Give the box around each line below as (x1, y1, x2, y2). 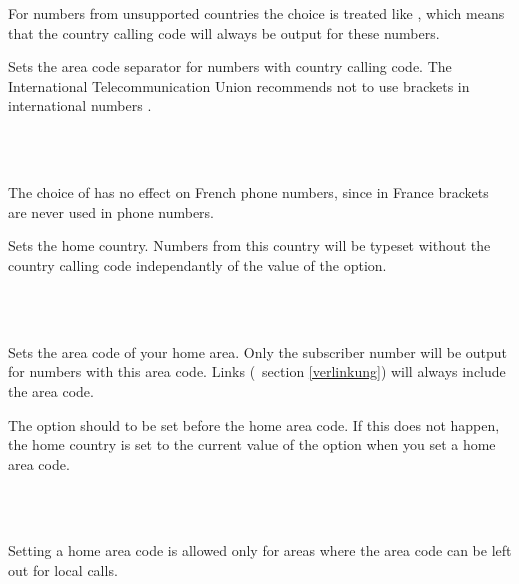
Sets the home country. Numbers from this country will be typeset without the (8, 235, 491, 256)
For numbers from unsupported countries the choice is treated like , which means (8, 3, 505, 23)
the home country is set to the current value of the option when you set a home (8, 434, 496, 455)
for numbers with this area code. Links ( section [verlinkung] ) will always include (8, 361, 506, 382)
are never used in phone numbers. (8, 201, 214, 222)
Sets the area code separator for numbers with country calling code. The (8, 56, 452, 77)
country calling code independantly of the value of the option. (8, 254, 387, 275)
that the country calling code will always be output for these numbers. (8, 22, 440, 43)
